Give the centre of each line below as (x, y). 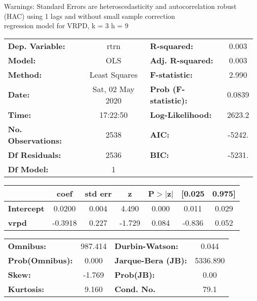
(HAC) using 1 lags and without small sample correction (90, 16)
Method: (25, 74)
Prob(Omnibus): (41, 260)
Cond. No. (135, 289)
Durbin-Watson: (146, 246)
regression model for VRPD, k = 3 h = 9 (66, 25)
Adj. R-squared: (182, 60)
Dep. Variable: (37, 46)
